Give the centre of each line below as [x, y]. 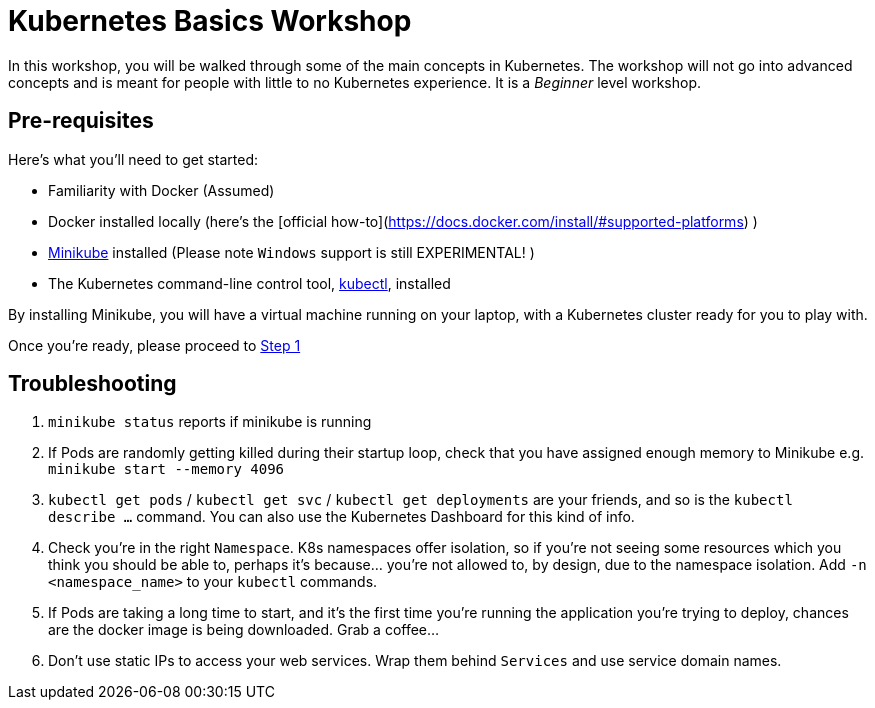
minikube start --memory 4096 [166, 469]
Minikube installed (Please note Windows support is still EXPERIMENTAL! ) [291, 252]
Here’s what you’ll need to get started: [133, 159]
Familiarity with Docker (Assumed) [161, 190]
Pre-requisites [81, 121]
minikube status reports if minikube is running [210, 422]
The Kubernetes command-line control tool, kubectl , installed [249, 283]
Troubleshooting [92, 384]
